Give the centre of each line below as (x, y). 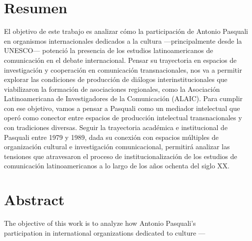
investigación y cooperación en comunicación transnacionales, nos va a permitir (123, 69)
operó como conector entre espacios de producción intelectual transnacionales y (123, 118)
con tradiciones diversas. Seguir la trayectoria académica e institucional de (116, 127)
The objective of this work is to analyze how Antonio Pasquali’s (100, 223)
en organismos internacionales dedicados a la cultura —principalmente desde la (123, 40)
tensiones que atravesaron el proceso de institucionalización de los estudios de (121, 156)
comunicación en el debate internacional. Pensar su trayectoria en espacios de (120, 60)
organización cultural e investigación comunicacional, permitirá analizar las (117, 147)
